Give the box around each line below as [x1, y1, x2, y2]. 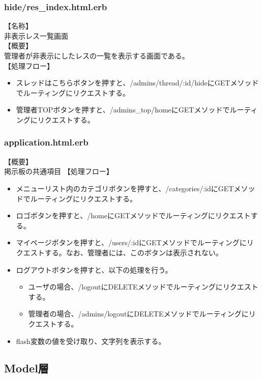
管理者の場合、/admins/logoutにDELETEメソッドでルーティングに [28, 308, 249, 319]
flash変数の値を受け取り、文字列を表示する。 [16, 335, 166, 346]
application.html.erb [4, 136, 89, 149]
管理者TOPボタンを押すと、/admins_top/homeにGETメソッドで [16, 104, 230, 115]
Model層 [4, 360, 49, 376]
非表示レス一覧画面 [4, 30, 68, 41]
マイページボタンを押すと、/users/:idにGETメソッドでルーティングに [16, 237, 247, 248]
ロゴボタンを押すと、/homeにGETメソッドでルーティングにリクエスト [16, 210, 251, 221]
